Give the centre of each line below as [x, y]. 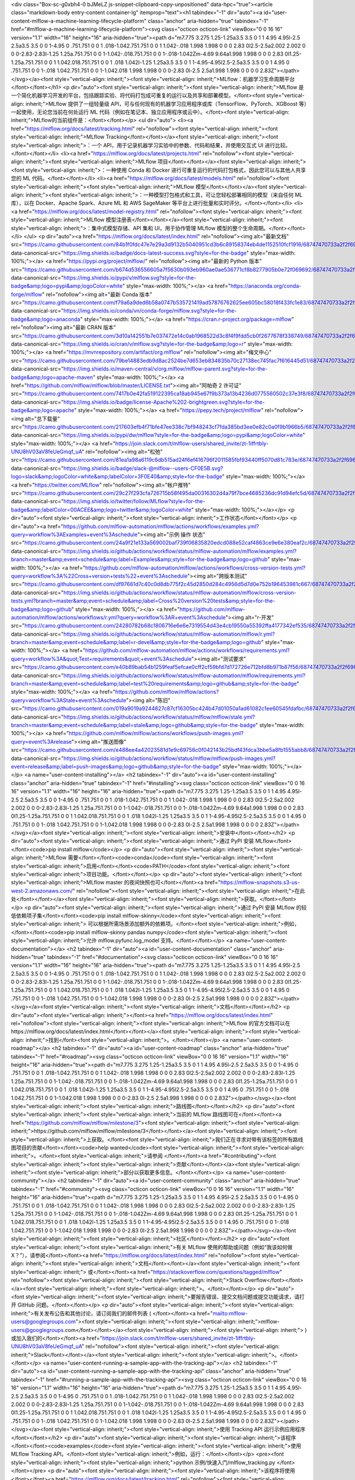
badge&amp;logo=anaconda [46, 319]
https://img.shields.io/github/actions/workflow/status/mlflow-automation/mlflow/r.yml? [169, 634]
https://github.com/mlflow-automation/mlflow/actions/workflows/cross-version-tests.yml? [195, 568]
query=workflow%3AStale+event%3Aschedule [69, 700]
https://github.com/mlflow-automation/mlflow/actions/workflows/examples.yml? [161, 526]
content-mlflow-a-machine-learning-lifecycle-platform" [79, 21]
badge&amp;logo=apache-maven [52, 377]
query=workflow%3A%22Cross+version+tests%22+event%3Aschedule [99, 576]
